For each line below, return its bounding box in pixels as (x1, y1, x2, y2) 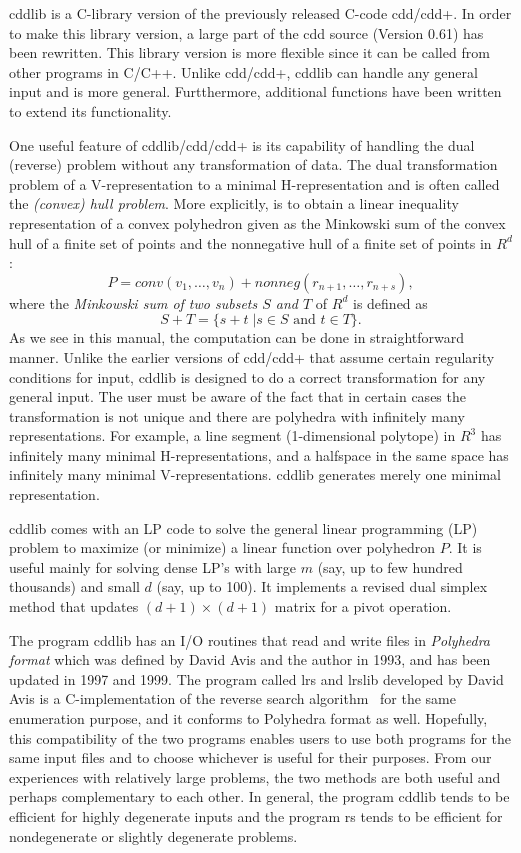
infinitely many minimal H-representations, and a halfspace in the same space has (9, 444, 509, 465)
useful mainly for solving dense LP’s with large (9, 556, 297, 577)
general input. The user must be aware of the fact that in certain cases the (9, 386, 466, 407)
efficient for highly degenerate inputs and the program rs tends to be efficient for (9, 805, 503, 826)
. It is (448, 537, 482, 558)
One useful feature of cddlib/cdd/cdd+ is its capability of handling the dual (9, 134, 475, 155)
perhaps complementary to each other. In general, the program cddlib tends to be (9, 786, 510, 807)
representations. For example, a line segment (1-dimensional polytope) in (9, 425, 456, 446)
